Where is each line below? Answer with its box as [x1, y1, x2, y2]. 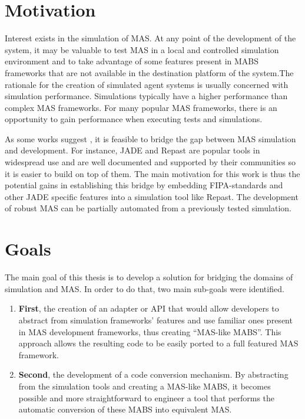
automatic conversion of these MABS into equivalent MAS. [18, 403, 232, 415]
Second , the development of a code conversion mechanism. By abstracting [18, 368, 289, 381]
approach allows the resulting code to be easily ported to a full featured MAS [18, 337, 299, 349]
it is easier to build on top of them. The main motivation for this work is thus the [5, 167, 300, 179]
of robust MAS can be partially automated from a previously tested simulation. [5, 202, 292, 214]
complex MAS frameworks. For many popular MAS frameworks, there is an [5, 101, 277, 113]
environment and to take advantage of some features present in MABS [5, 55, 259, 67]
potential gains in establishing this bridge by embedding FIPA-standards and [5, 179, 283, 191]
